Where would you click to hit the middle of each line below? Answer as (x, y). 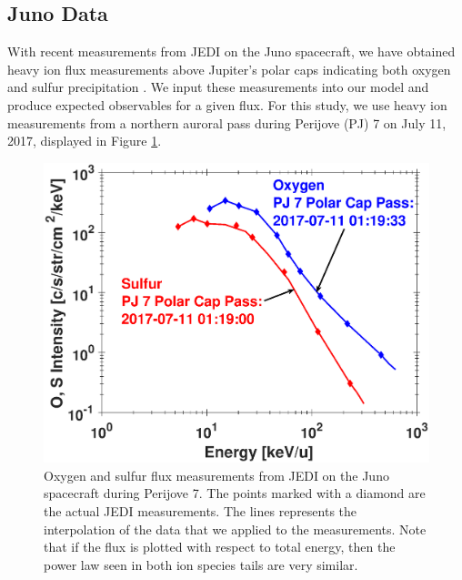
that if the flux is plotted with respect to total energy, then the (220, 547)
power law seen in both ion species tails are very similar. (201, 564)
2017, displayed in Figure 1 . (85, 141)
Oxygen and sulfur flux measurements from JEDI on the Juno (216, 475)
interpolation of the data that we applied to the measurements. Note (235, 529)
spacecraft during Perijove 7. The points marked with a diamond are (235, 493)
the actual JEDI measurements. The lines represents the (201, 511)
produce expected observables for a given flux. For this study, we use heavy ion (227, 104)
